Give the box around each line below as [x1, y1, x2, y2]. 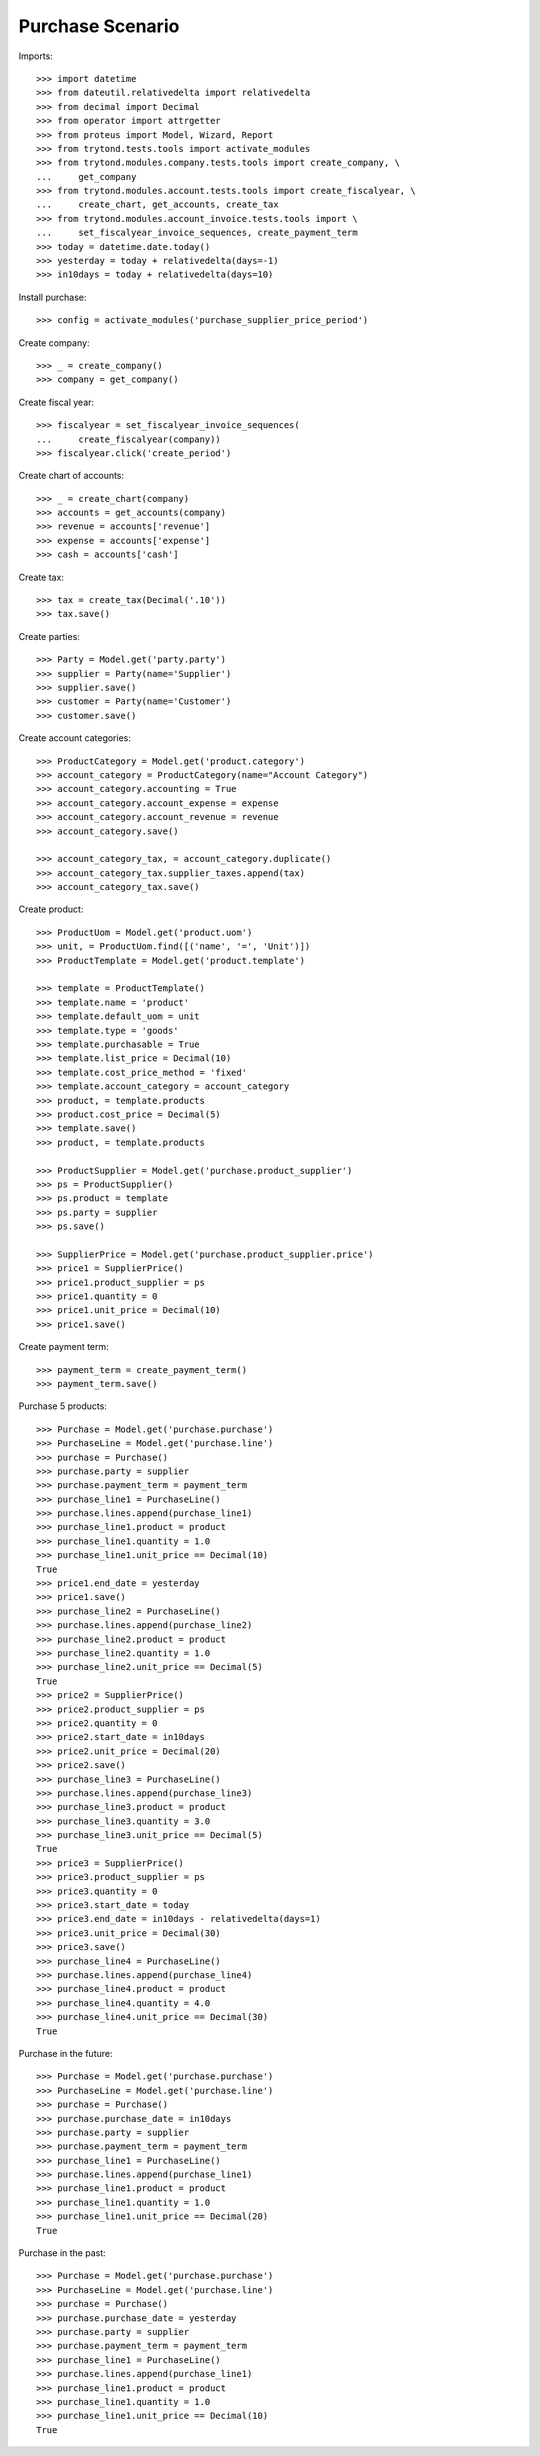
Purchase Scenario [18, 15, 180, 37]
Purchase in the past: [18, 2247, 107, 2259]
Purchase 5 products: [18, 1400, 107, 1412]
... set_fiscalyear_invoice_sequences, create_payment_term [36, 227, 359, 239]
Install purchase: [18, 291, 87, 303]
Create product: [18, 903, 84, 915]
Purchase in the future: [18, 2047, 113, 2059]
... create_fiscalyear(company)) [36, 433, 222, 445]
